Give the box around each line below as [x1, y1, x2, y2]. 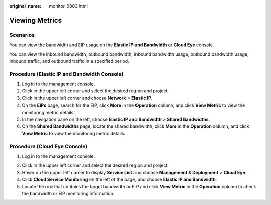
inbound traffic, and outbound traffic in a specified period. [9, 58, 130, 64]
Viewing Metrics [9, 16, 62, 25]
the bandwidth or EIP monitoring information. [22, 190, 115, 196]
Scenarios [9, 31, 35, 38]
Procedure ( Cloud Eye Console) [9, 143, 88, 150]
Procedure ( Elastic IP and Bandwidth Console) [9, 70, 124, 77]
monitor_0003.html [49, 3, 88, 9]
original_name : [9, 3, 42, 9]
